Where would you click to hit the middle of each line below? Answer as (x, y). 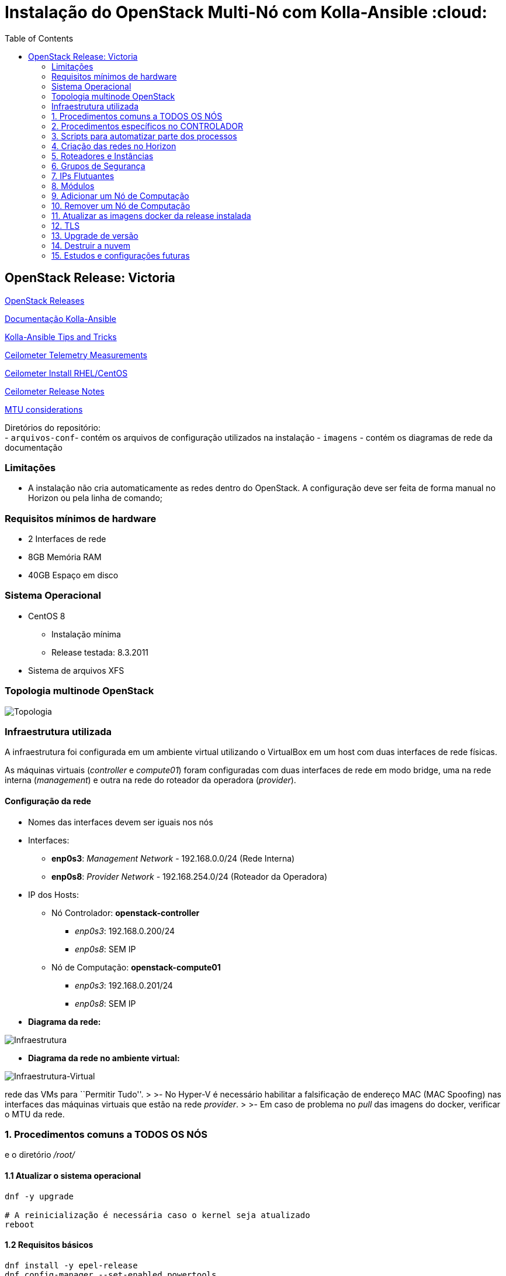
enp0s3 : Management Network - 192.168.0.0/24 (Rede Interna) (173, 858)
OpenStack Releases (45, 300)
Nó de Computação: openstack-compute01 (136, 967)
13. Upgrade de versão (95, 235)
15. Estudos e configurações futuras (121, 255)
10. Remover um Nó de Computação (121, 205)
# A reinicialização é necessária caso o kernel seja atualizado (157, 1215)
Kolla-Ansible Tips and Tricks (61, 337)
